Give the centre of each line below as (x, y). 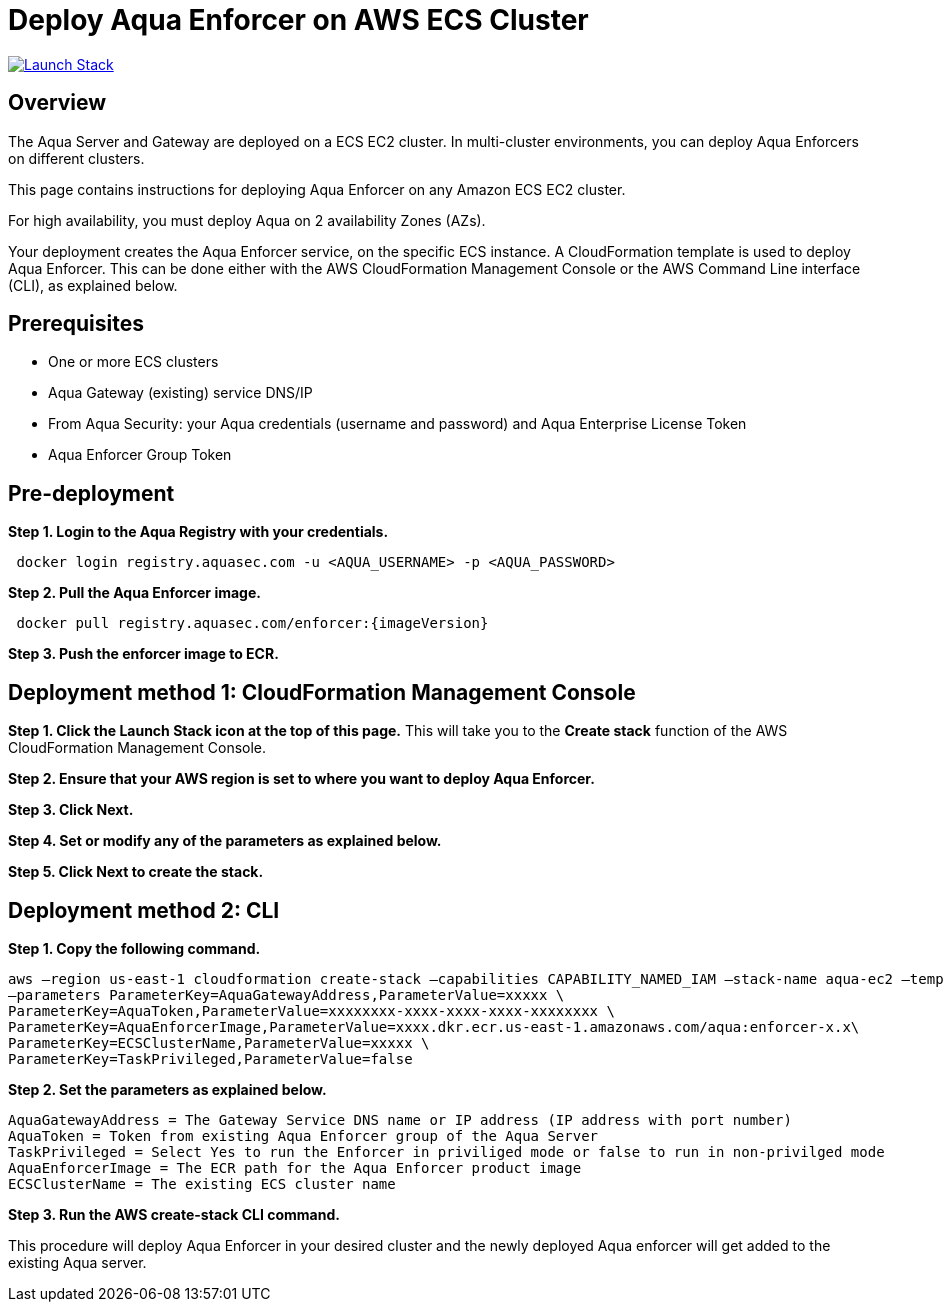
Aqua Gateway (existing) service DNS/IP (180, 393)
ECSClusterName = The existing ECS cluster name (202, 1183)
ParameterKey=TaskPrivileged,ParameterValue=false (210, 1058)
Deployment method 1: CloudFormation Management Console (322, 692)
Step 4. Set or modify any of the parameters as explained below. (225, 841)
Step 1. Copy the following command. (134, 948)
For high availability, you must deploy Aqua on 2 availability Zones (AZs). (247, 220)
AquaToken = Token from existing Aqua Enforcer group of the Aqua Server (303, 1135)
